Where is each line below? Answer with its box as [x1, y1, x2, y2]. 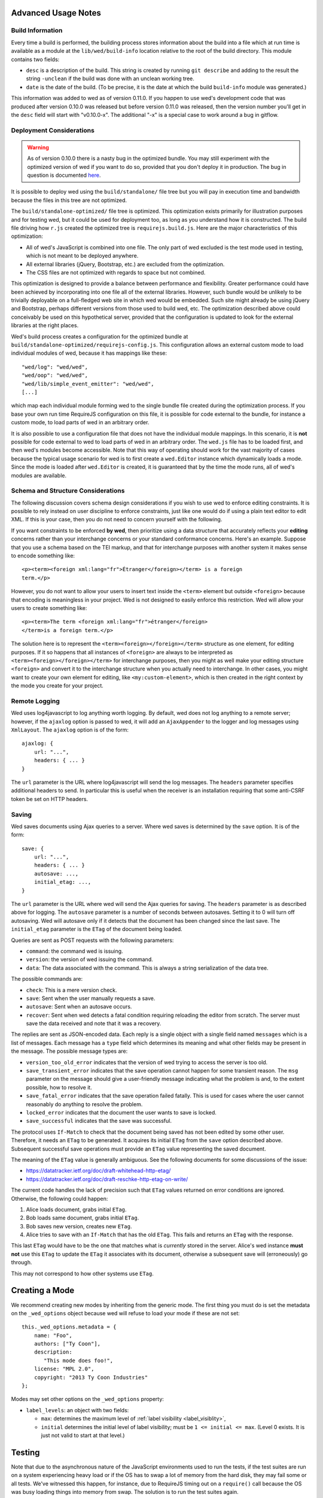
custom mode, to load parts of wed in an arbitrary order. [11, 419, 150, 426]
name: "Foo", [33, 1332, 72, 1339]
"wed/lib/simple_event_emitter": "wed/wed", [22, 380, 155, 387]
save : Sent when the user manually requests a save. [26, 995, 156, 1002]
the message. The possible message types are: [11, 1047, 128, 1055]
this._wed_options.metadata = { [22, 1324, 117, 1330]
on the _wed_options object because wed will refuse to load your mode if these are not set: [11, 1309, 240, 1316]
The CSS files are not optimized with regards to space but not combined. [26, 268, 206, 276]
